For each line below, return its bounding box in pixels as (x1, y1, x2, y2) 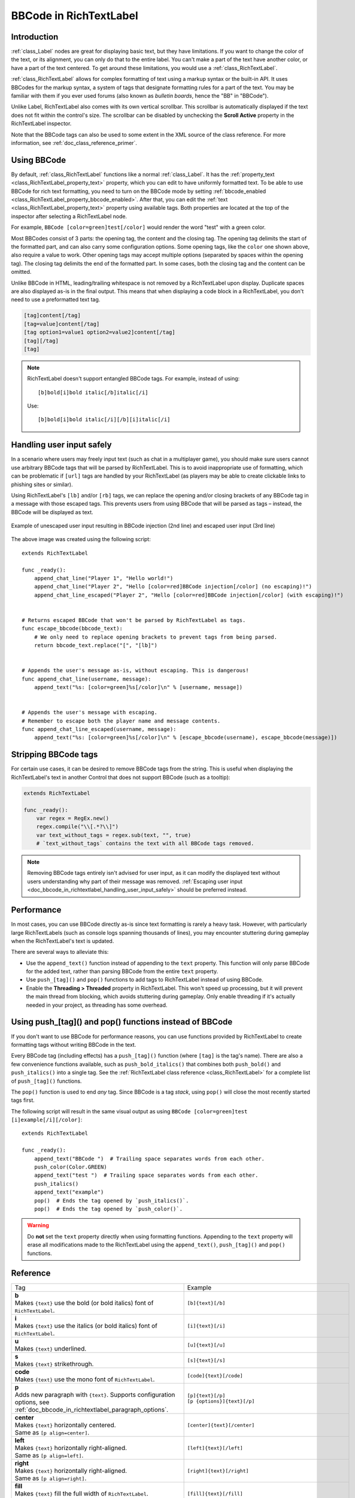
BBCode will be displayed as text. (11, 508, 94, 515)
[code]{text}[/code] (187, 1372, 244, 1379)
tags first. (11, 1097, 35, 1104)
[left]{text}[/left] (187, 1445, 244, 1451)
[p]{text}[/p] (187, 1393, 226, 1399)
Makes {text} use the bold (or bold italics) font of (14, 1299, 154, 1307)
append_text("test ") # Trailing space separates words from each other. (34, 1172, 259, 1179)
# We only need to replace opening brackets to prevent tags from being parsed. (34, 633, 278, 641)
